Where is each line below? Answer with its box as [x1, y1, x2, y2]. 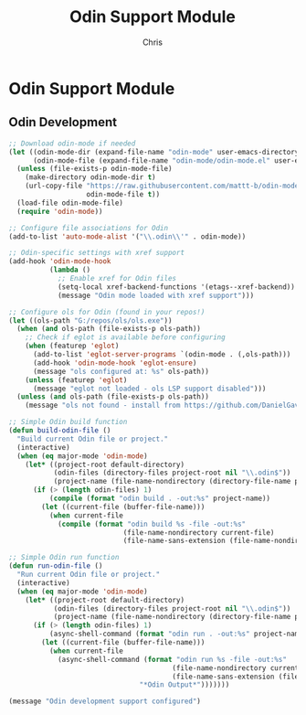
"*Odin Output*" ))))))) [139, 680, 230, 689]
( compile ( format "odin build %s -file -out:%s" [57, 519, 247, 528]
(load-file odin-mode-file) [16, 198, 124, 208]
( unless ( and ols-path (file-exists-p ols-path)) [16, 392, 209, 401]
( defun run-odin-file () [8, 561, 103, 571]
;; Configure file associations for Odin [8, 223, 169, 232]
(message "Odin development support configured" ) [8, 697, 202, 706]
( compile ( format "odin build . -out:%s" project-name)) [48, 494, 271, 503]
